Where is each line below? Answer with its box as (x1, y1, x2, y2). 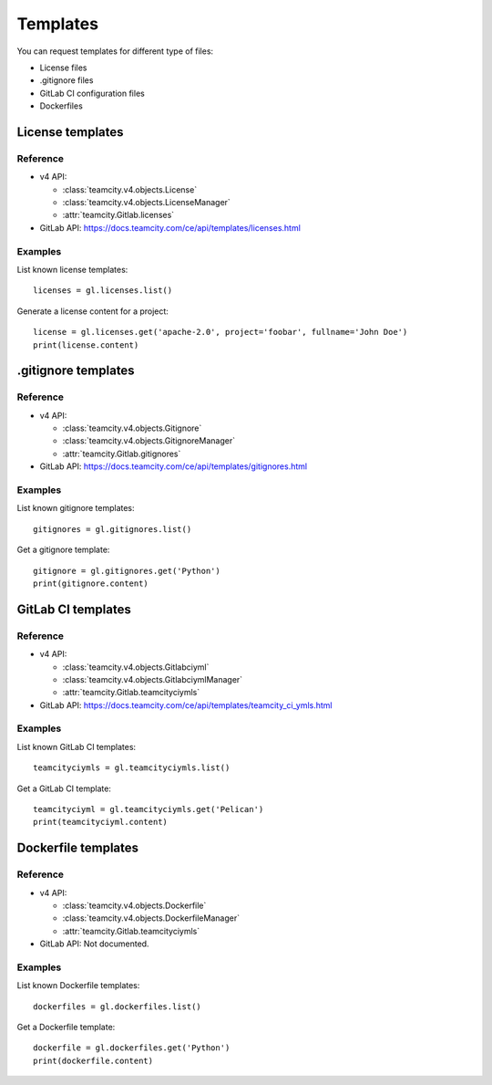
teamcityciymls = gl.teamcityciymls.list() (33, 763, 231, 773)
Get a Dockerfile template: (16, 1022, 116, 1033)
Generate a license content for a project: (16, 306, 169, 317)
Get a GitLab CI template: (16, 783, 111, 794)
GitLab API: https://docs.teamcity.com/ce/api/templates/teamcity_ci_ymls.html (39, 699, 333, 711)
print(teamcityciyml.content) (33, 817, 169, 828)
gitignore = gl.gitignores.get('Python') (33, 566, 220, 576)
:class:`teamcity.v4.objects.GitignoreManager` (62, 435, 236, 446)
